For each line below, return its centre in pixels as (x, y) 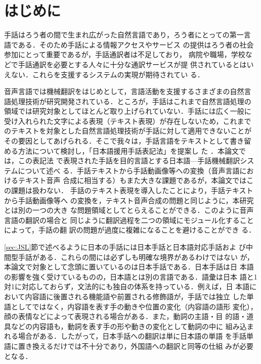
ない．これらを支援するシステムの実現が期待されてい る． (107, 74)
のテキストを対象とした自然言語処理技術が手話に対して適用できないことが (128, 131)
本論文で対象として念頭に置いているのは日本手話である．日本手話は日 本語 (129, 267)
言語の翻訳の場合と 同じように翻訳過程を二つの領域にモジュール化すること (129, 220)
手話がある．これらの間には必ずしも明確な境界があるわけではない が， (136, 257)
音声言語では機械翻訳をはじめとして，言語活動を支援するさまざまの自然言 (128, 91)
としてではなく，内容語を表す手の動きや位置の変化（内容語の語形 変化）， (134, 306)
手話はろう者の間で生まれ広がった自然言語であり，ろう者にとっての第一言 (127, 35)
